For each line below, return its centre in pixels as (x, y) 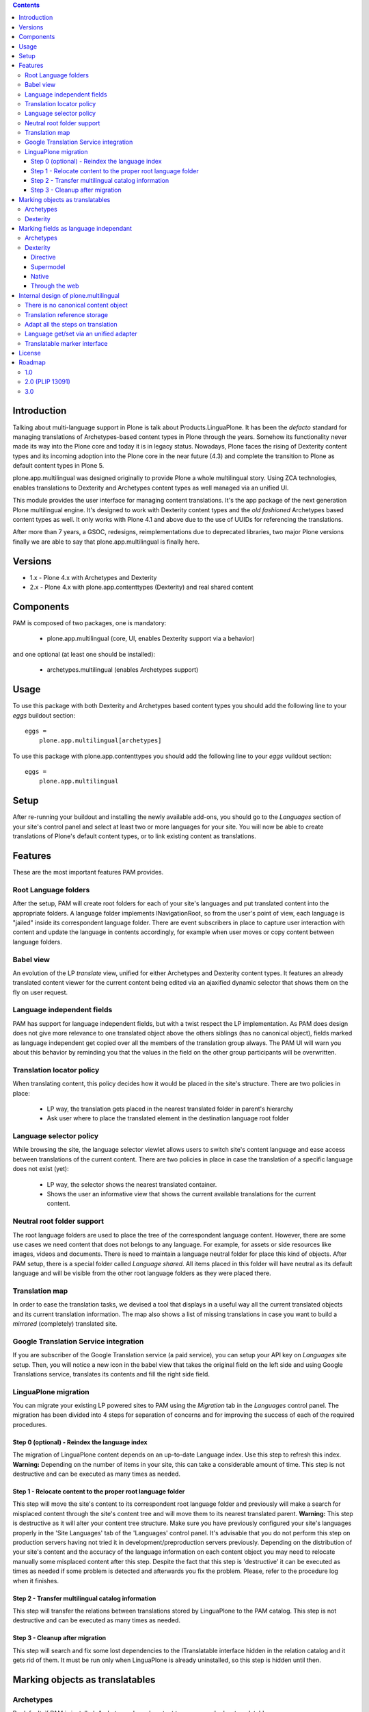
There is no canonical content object (76, 305)
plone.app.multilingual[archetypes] (100, 741)
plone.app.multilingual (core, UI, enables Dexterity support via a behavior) (151, 639)
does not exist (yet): (41, 1169)
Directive (43, 257)
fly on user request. (40, 992)
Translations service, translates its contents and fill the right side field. (111, 1374)
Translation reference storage (67, 314)
